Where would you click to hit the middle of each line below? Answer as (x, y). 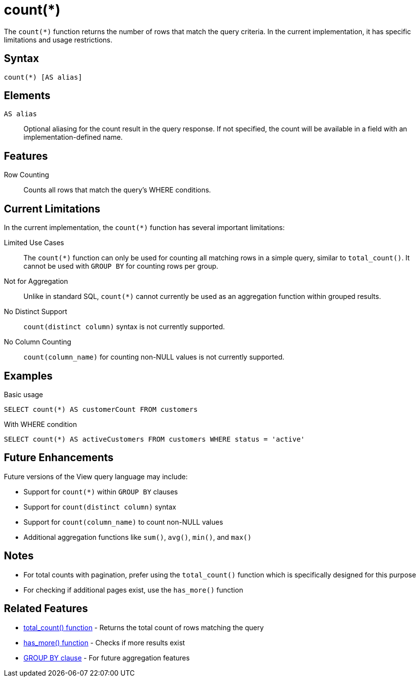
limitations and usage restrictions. (58, 40)
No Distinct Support (36, 312)
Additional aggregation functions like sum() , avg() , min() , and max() (138, 537)
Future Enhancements (59, 458)
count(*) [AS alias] (43, 77)
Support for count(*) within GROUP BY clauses (101, 491)
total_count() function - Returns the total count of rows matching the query (144, 627)
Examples (28, 376)
